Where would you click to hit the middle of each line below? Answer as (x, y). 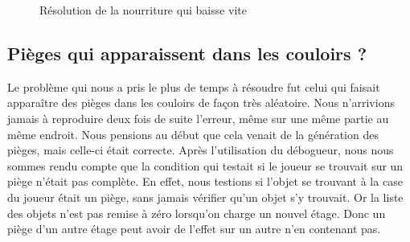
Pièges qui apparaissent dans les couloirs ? (187, 53)
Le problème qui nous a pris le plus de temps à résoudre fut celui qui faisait (194, 86)
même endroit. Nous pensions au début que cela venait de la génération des (193, 134)
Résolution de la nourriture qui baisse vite (143, 10)
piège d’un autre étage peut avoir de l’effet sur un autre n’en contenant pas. (194, 229)
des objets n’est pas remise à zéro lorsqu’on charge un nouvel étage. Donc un (197, 213)
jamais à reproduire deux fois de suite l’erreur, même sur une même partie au (198, 118)
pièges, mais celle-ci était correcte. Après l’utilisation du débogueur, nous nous (201, 150)
